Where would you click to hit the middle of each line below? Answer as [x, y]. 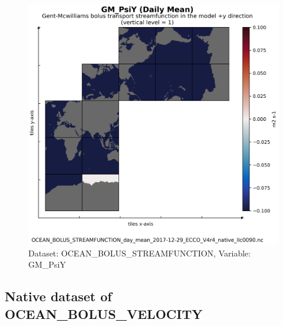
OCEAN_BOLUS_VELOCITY [104, 313]
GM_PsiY [47, 264]
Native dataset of [58, 296]
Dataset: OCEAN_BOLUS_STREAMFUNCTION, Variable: [140, 253]
